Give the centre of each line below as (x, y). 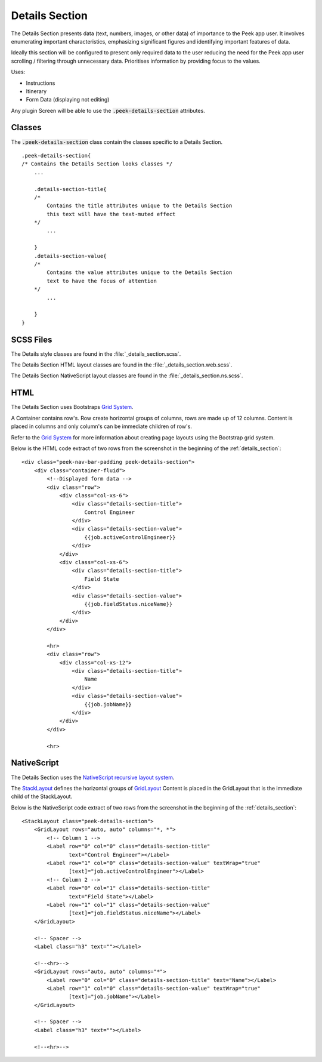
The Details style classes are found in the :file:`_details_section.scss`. (96, 354)
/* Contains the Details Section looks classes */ (97, 164)
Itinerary (36, 91)
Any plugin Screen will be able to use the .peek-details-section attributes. (108, 110)
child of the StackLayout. (42, 796)
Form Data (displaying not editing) (68, 100)
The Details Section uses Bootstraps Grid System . (72, 407)
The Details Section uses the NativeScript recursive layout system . (93, 777)
